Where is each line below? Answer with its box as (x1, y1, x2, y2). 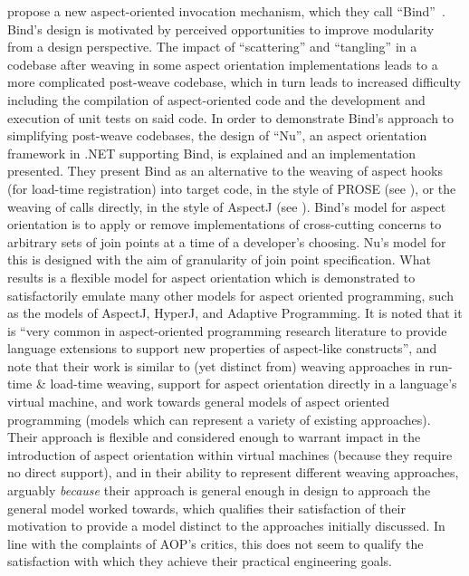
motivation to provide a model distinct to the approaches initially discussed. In (7, 516, 445, 535)
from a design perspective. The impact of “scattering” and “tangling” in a (7, 37, 417, 56)
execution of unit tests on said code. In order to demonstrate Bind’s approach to (7, 108, 455, 127)
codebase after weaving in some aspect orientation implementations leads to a (7, 54, 438, 73)
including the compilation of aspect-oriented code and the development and (7, 90, 426, 109)
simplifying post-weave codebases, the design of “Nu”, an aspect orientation (7, 126, 427, 145)
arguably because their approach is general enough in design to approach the (7, 481, 431, 500)
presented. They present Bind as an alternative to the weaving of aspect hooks (7, 161, 443, 180)
